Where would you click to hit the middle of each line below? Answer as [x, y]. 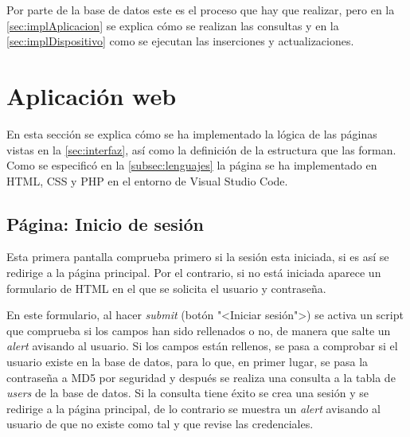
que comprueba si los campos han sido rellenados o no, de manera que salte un [199, 330]
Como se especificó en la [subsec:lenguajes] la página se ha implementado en [192, 165]
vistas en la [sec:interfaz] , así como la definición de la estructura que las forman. [201, 149]
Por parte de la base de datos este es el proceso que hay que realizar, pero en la [201, 10]
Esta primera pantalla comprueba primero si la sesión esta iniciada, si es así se [198, 257]
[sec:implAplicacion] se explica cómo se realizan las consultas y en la [173, 25]
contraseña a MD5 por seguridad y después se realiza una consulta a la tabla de [201, 377]
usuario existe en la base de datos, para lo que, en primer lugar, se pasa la [187, 362]
